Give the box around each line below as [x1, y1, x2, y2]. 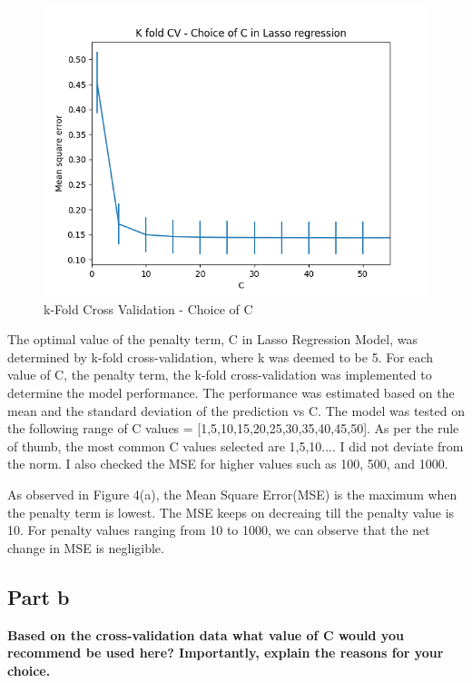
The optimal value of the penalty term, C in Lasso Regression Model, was [7, 330, 418, 349]
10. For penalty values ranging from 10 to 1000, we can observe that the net [7, 520, 430, 539]
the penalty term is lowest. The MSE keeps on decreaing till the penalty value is [7, 502, 455, 521]
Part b [7, 582, 70, 610]
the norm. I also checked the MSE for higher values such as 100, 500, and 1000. [7, 454, 448, 473]
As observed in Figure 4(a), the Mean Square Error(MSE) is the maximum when [7, 484, 457, 503]
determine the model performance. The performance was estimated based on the [7, 382, 455, 401]
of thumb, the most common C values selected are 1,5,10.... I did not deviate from [7, 436, 464, 455]
